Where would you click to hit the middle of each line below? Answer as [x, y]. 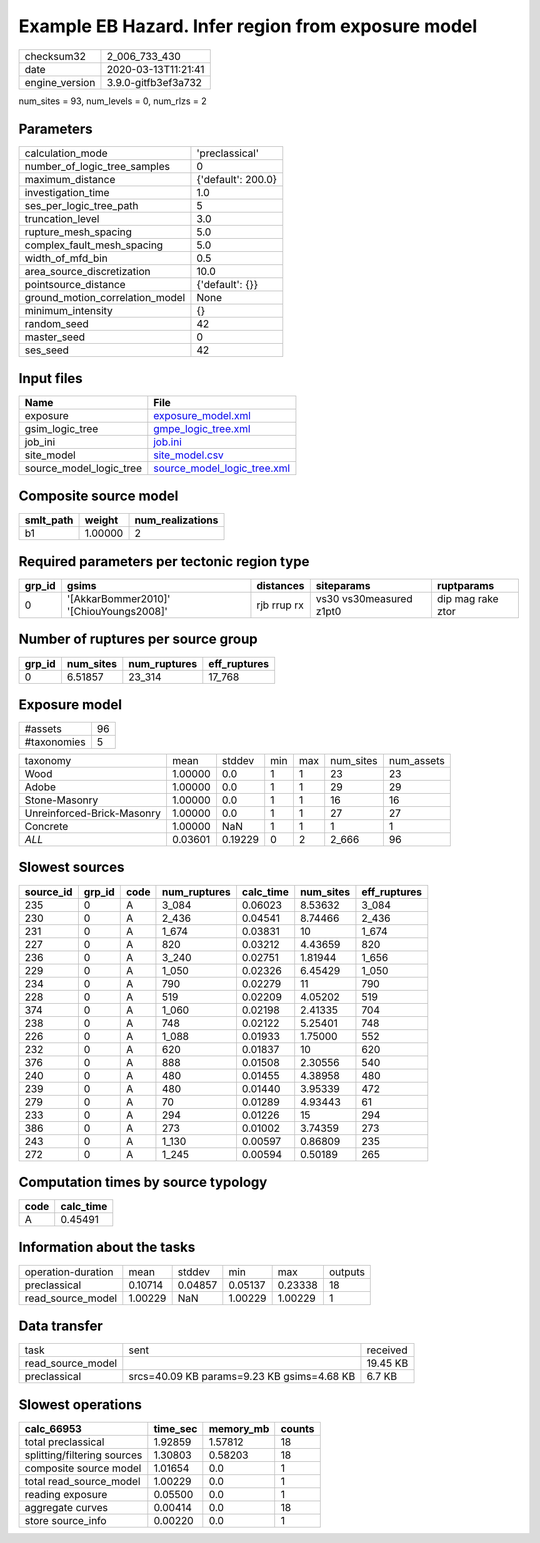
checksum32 [55, 56]
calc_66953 [53, 1428]
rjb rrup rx [280, 605]
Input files [51, 378]
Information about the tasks [107, 1247]
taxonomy [48, 761]
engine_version [60, 82]
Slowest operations [80, 1404]
